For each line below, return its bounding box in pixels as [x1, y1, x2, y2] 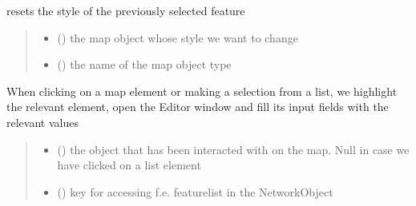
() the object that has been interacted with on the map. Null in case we [57, 141, 410, 157]
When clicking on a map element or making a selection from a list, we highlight [6, 82, 398, 99]
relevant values [6, 113, 79, 130]
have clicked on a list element [57, 156, 201, 173]
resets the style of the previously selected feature [6, 2, 245, 18]
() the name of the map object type [57, 56, 232, 73]
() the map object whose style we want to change [57, 29, 298, 46]
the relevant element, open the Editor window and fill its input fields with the [6, 98, 389, 115]
